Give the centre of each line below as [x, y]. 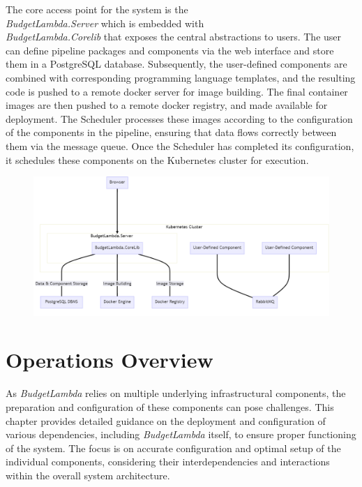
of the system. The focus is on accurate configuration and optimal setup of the [173, 448]
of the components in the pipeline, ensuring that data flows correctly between [171, 132]
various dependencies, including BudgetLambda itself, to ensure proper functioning [181, 434]
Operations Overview [110, 360]
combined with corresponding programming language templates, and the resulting [181, 77]
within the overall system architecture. [88, 475]
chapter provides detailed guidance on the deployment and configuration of [166, 420]
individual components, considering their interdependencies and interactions [168, 462]
